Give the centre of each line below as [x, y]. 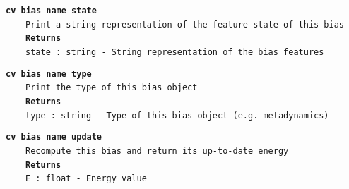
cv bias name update [54, 137]
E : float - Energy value [86, 179]
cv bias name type [49, 74]
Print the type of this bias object [112, 88]
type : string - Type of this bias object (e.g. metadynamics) [177, 115]
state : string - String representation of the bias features [175, 52]
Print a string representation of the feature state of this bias [185, 24]
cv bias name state [51, 11]
